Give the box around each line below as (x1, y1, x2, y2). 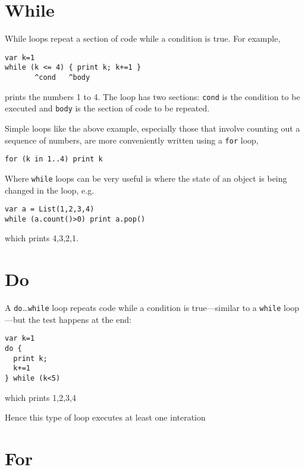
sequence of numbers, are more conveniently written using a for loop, (5, 133, 259, 146)
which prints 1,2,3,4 (5, 391, 76, 403)
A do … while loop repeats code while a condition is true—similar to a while (5, 301, 281, 314)
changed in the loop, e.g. (5, 183, 95, 196)
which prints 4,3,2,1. (5, 232, 78, 244)
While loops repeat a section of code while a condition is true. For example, (5, 32, 281, 45)
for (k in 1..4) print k (5, 155, 103, 164)
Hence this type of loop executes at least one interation (5, 411, 206, 424)
